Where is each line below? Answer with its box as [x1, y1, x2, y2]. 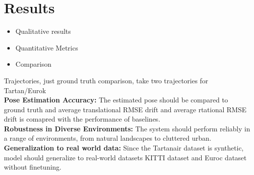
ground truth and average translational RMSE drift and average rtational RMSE [4, 104, 247, 114]
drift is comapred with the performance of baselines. [4, 114, 161, 124]
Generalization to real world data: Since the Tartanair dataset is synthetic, [4, 143, 244, 153]
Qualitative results [15, 26, 71, 36]
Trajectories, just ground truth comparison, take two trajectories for [4, 75, 208, 85]
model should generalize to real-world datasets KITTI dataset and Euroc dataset [4, 152, 247, 162]
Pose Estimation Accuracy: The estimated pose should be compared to [4, 95, 228, 105]
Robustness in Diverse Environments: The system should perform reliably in [4, 123, 250, 133]
